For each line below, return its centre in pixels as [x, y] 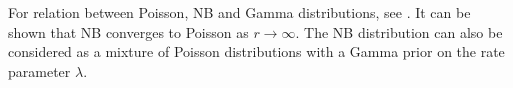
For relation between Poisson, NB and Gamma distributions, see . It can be [239, 12]
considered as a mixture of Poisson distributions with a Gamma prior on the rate [256, 51]
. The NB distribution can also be [399, 31]
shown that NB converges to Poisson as [128, 31]
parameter [39, 70]
